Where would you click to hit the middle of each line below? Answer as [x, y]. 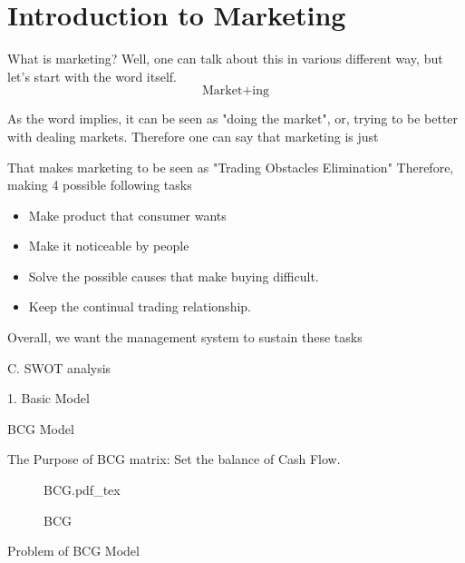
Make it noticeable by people [109, 246]
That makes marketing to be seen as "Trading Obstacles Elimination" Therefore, [231, 167]
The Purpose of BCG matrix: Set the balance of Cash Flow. [174, 459]
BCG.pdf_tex [82, 490]
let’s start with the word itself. [92, 76]
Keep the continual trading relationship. [140, 306]
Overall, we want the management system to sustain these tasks [185, 337]
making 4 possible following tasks [100, 185]
